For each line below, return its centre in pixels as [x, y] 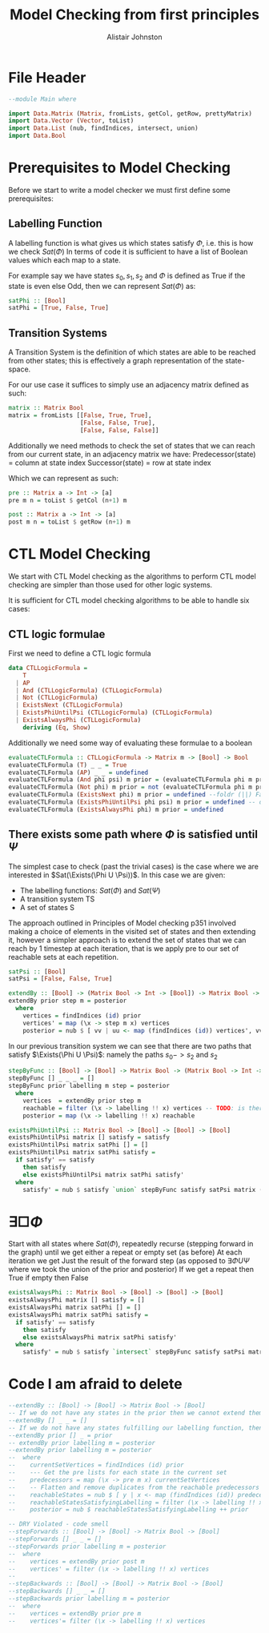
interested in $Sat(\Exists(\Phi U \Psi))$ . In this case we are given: [117, 875]
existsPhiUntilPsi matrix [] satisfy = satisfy [89, 1137]
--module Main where [43, 99]
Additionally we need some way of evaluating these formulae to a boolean [130, 743]
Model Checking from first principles [134, 15]
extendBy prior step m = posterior [68, 1001]
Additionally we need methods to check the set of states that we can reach [132, 445]
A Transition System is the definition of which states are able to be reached [132, 352]
